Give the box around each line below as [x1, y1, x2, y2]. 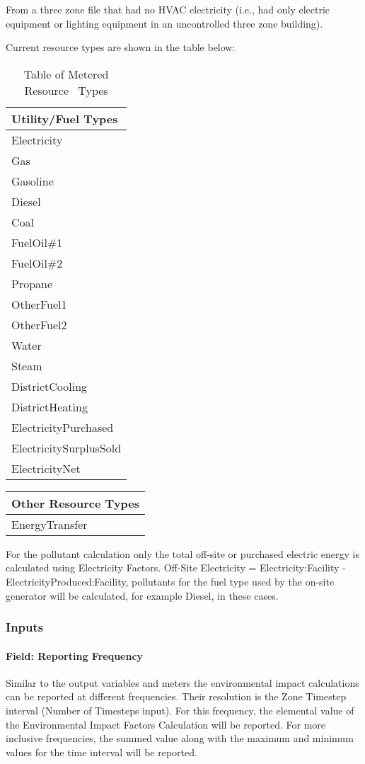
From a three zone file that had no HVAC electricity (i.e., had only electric [6, 2, 330, 16]
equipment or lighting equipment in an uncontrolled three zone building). [6, 16, 323, 30]
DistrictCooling [11, 377, 88, 394]
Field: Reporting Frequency [6, 648, 144, 663]
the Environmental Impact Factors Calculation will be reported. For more [6, 717, 326, 731]
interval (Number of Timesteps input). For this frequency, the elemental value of [6, 702, 354, 717]
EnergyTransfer [11, 515, 88, 532]
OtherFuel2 [11, 316, 67, 333]
